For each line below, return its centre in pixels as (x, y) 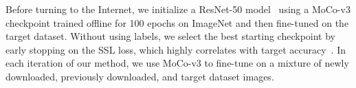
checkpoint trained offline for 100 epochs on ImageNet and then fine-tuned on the (177, 22)
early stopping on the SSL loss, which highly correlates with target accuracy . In (176, 49)
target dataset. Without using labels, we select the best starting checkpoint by (171, 36)
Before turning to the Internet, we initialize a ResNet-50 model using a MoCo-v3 (178, 9)
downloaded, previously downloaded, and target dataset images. (140, 76)
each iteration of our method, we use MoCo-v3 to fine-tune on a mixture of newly (177, 63)
